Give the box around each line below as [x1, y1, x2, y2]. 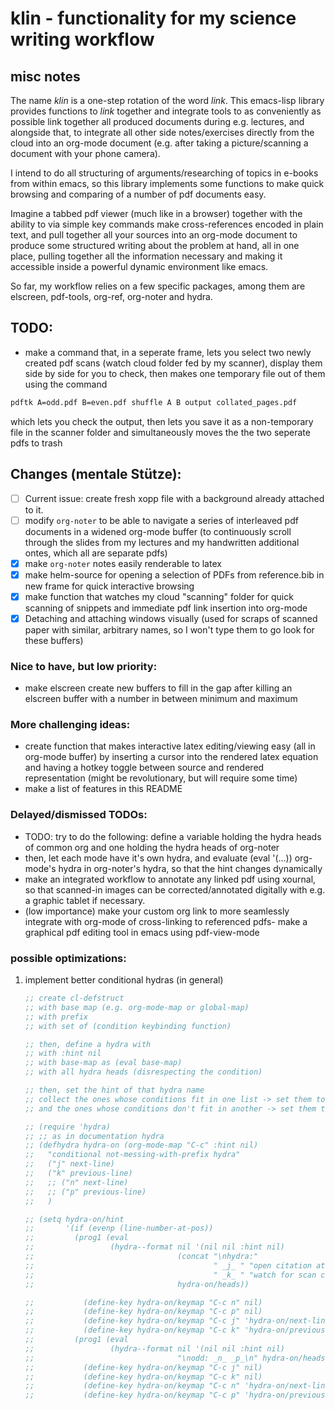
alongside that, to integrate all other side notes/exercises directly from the [10, 127, 315, 138]
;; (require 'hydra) [24, 1122, 111, 1132]
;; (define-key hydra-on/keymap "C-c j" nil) [24, 1362, 263, 1372]
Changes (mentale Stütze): [10, 466, 182, 483]
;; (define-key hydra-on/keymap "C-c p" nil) [24, 1307, 263, 1317]
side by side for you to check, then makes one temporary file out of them [24, 367, 326, 379]
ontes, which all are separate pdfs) [24, 547, 168, 559]
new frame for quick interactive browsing [24, 580, 195, 592]
